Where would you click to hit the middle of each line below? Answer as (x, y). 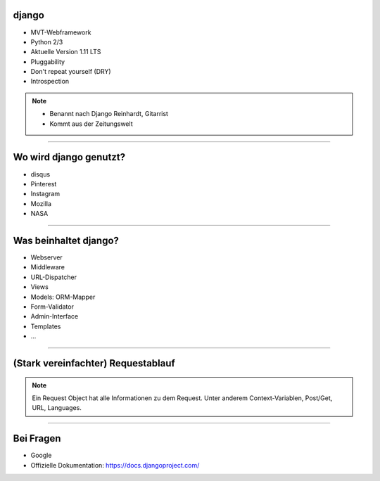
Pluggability (48, 62)
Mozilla (41, 203)
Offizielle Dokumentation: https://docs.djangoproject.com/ (115, 465)
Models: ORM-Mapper (63, 297)
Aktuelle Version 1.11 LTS (66, 52)
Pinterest (44, 184)
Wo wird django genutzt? (69, 157)
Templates (46, 326)
